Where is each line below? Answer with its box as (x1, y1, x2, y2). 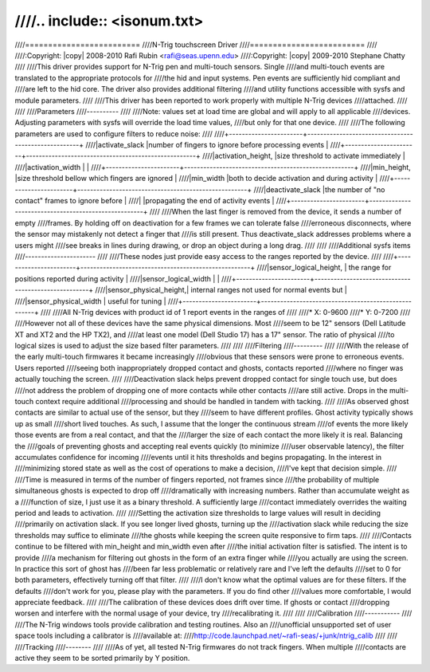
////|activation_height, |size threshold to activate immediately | (201, 151, 406, 161)
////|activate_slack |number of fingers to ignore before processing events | (84, 140, 329, 150)
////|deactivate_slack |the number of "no (253, 184, 385, 195)
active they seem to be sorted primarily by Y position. (14, 654, 190, 663)
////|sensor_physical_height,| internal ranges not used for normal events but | (95, 285, 348, 295)
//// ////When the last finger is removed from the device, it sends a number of (149, 207, 402, 217)
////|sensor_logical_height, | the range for (256, 263, 392, 273)
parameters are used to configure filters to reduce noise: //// (14, 128, 213, 139)
